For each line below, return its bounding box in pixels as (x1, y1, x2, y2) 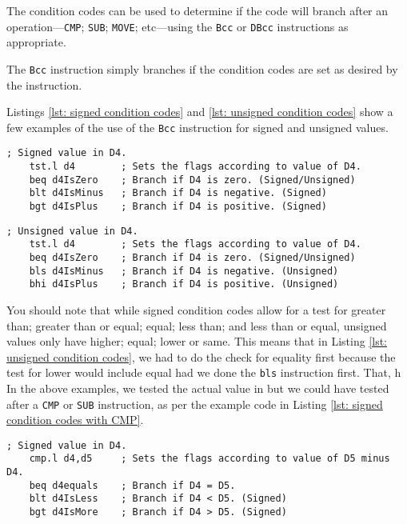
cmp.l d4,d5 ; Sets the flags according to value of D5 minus (29, 453, 390, 465)
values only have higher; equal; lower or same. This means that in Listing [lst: (6, 333, 387, 350)
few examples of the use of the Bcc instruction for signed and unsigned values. (6, 118, 389, 135)
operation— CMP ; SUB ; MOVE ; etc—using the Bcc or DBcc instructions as (6, 18, 349, 34)
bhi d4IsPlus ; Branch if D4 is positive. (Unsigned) (29, 278, 339, 290)
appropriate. (6, 34, 66, 50)
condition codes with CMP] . (6, 411, 144, 428)
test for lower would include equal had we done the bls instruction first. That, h (6, 364, 401, 381)
